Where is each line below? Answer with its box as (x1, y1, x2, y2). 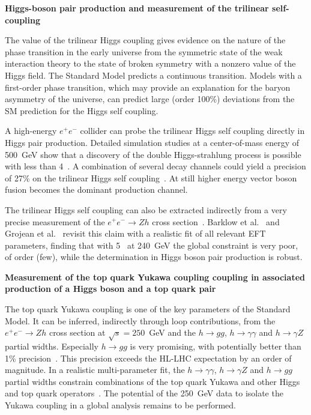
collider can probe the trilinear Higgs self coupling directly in (80, 124, 305, 137)
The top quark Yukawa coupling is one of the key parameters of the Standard (5, 303, 291, 315)
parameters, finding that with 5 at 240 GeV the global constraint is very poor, (5, 238, 298, 251)
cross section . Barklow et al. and (152, 215, 280, 228)
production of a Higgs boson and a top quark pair (5, 282, 216, 295)
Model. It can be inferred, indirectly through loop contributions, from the (5, 314, 276, 327)
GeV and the (149, 326, 196, 339)
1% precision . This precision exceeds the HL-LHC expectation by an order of (5, 351, 292, 364)
